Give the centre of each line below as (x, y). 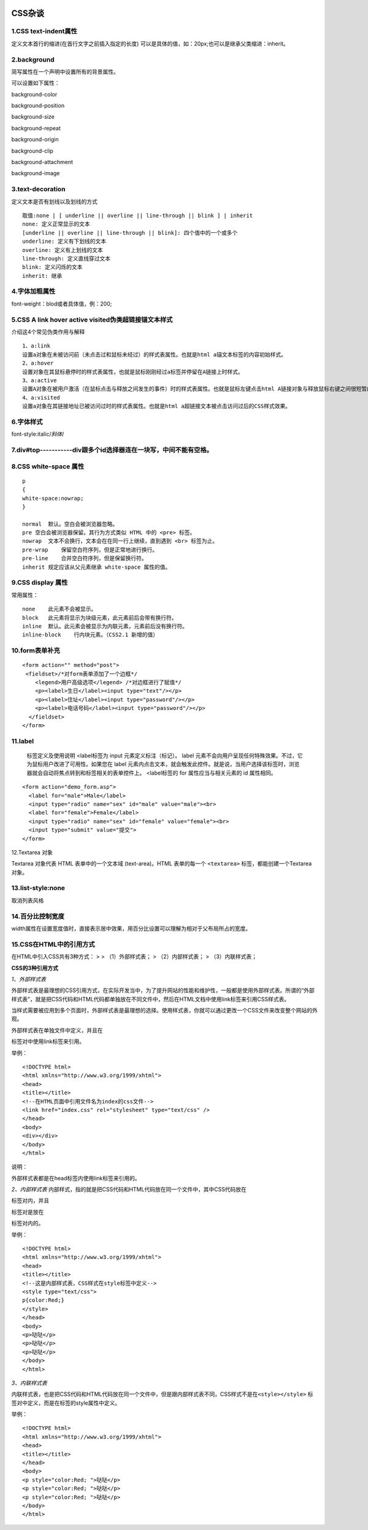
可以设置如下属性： (36, 83)
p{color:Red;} (43, 1300)
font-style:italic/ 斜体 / (38, 434)
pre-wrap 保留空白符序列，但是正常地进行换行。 (90, 550)
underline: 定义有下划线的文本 (64, 242)
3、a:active (40, 380)
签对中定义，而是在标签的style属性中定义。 (66, 1403)
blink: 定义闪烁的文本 (52, 267)
